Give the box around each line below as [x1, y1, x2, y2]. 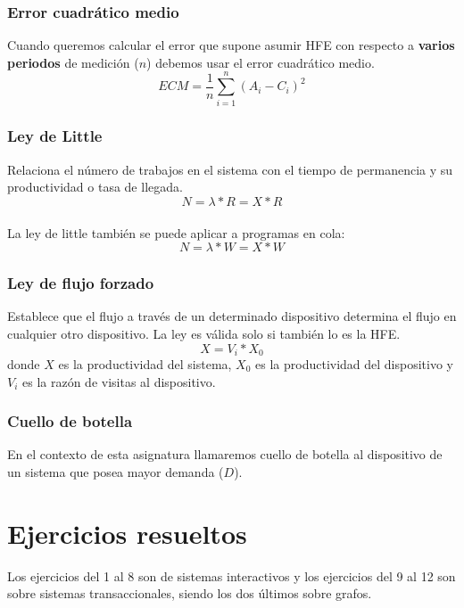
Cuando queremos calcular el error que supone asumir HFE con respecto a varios [7, 36, 455, 54]
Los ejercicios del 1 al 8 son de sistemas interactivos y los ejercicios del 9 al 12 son [7, 566, 456, 585]
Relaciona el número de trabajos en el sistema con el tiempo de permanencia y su [7, 160, 453, 178]
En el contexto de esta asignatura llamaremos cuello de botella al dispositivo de [7, 445, 443, 464]
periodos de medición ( [7, 53, 139, 71]
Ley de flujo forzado [7, 272, 154, 294]
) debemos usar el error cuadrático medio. [146, 53, 375, 71]
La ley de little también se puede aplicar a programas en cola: [7, 223, 345, 242]
